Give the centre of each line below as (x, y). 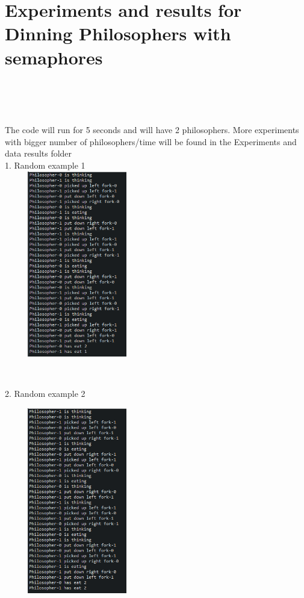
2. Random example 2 (45, 394)
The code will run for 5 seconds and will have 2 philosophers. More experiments (152, 130)
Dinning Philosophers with (118, 33)
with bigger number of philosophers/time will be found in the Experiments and (151, 141)
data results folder (39, 153)
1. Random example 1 (45, 165)
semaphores (54, 57)
